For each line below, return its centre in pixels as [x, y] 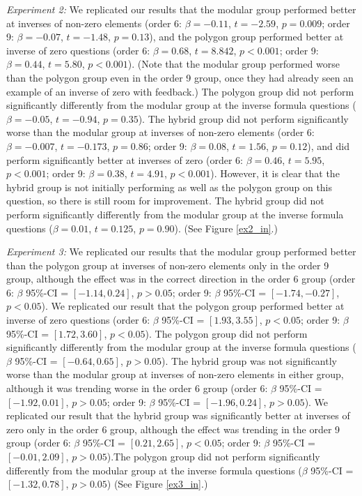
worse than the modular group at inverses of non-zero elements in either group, [175, 374]
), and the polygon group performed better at [246, 37]
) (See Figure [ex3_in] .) [157, 484]
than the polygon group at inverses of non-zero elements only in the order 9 [168, 265]
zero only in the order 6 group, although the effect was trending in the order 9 [173, 429]
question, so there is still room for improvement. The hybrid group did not [165, 201]
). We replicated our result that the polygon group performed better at [193, 306]
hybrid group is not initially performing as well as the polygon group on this [170, 187]
